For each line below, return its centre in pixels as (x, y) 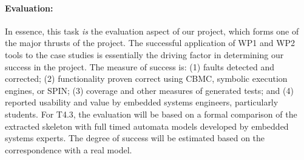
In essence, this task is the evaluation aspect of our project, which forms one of (152, 31)
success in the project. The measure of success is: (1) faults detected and (140, 66)
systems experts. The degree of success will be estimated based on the (135, 138)
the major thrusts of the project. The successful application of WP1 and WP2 (150, 43)
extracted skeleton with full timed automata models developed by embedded (147, 126)
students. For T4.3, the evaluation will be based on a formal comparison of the (151, 114)
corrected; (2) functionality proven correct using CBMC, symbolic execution (146, 78)
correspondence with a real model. (69, 149)
